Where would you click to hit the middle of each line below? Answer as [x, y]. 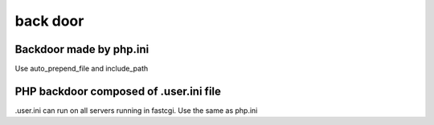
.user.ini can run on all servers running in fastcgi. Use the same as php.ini [136, 110]
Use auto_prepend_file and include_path [82, 69]
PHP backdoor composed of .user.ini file [118, 91]
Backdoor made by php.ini [82, 49]
